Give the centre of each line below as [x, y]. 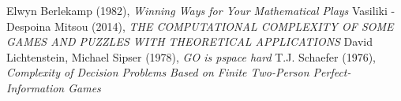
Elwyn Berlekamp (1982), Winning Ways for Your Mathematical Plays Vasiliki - [201, 10]
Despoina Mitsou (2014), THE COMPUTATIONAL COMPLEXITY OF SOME [200, 26]
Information [36, 87]
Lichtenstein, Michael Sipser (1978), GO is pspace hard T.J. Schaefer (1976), [191, 56]
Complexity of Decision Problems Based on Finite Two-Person [158, 72]
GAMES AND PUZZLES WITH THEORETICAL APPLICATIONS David [189, 41]
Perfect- [332, 72]
